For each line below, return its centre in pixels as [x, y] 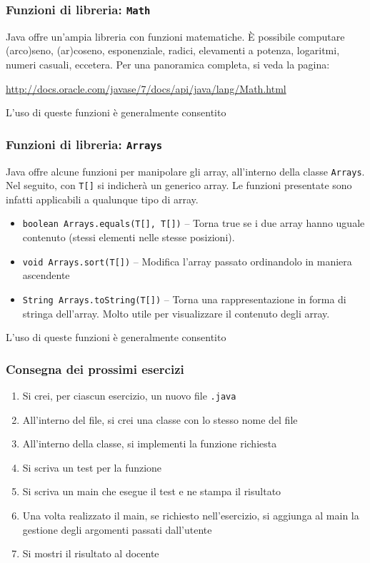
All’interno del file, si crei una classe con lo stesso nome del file [160, 419]
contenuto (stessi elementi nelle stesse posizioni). [129, 237]
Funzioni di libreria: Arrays [84, 144]
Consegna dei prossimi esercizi [95, 369]
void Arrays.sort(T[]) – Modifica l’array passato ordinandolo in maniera [187, 261]
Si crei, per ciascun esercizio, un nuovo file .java [129, 395]
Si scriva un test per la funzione [92, 467]
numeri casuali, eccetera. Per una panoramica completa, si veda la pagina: [168, 64]
